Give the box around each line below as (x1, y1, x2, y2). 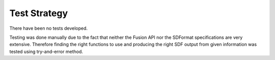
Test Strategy (9, 8, 68, 19)
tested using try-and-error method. (9, 48, 84, 54)
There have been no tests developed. (9, 25, 88, 31)
